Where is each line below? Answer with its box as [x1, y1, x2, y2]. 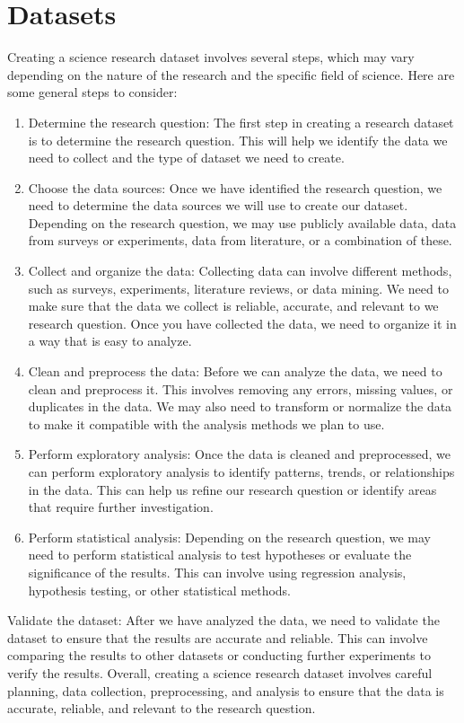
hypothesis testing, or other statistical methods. [28, 580, 292, 599]
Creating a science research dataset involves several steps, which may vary [7, 48, 415, 66]
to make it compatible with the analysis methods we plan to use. [28, 414, 385, 433]
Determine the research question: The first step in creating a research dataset [28, 112, 454, 131]
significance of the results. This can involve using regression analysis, [28, 562, 407, 581]
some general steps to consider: [7, 83, 178, 101]
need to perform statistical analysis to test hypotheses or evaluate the [28, 545, 412, 564]
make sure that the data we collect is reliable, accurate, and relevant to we [28, 296, 439, 315]
